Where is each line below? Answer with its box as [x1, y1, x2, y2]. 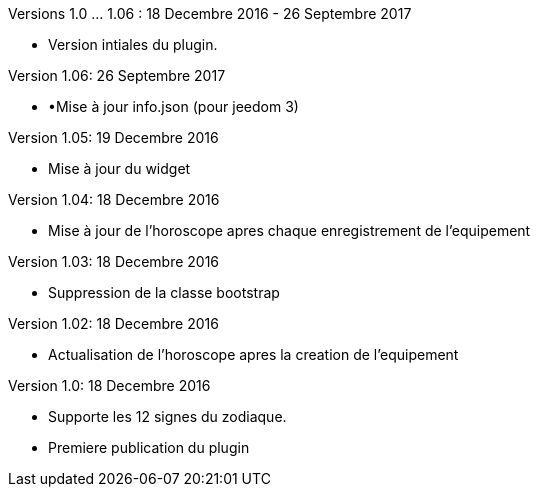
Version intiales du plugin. [48, 36, 218, 53]
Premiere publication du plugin [48, 439, 250, 456]
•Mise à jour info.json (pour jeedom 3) [48, 98, 299, 115]
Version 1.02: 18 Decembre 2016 [8, 315, 219, 332]
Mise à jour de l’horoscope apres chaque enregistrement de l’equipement [48, 222, 531, 239]
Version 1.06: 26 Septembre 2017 [8, 67, 226, 84]
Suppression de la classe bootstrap [48, 284, 280, 301]
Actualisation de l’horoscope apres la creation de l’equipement [48, 346, 459, 363]
